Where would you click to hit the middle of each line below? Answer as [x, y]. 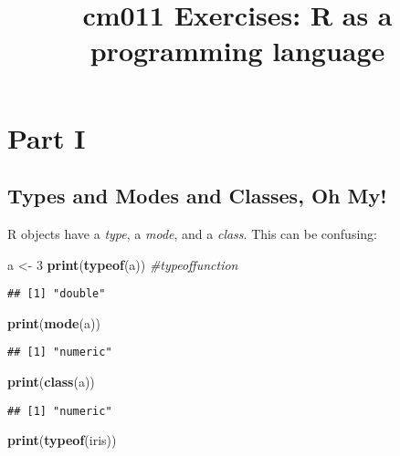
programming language [237, 51]
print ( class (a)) [51, 382]
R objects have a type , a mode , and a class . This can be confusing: [192, 233]
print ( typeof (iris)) [62, 440]
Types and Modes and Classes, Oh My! [197, 196]
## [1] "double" [57, 294]
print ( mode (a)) [54, 322]
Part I [47, 137]
